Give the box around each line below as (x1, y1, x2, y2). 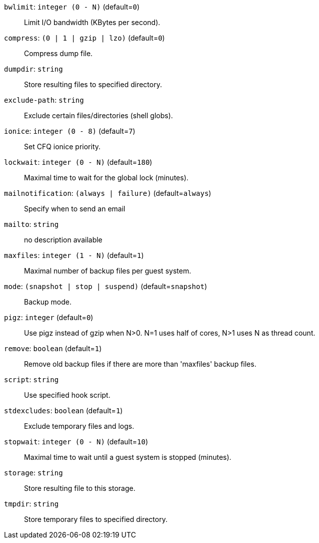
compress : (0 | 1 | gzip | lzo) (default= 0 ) (4, 34, 165, 42)
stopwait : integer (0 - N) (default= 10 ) (4, 437, 148, 446)
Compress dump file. (24, 49, 93, 58)
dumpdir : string (4, 65, 63, 73)
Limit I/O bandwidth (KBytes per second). (24, 18, 160, 27)
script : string (4, 375, 59, 384)
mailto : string (4, 220, 59, 228)
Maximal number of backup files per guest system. (24, 266, 191, 275)
